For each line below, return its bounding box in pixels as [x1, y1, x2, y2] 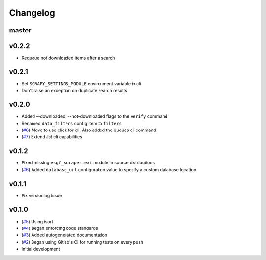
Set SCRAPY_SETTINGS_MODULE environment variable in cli [21, 80, 141, 86]
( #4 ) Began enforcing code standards [21, 225, 98, 231]
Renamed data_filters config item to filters [21, 120, 122, 126]
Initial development [21, 246, 60, 252]
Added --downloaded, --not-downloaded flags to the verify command [21, 113, 167, 119]
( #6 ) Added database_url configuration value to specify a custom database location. [21, 166, 198, 172]
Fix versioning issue [21, 193, 62, 198]
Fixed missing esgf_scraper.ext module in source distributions [21, 160, 155, 166]
